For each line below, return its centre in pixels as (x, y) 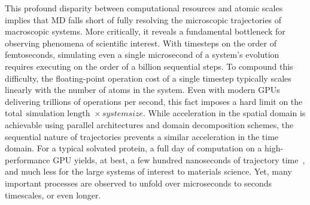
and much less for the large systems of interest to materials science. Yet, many (148, 171)
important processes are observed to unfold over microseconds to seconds (139, 183)
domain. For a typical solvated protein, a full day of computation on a (133, 148)
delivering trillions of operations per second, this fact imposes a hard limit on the (154, 101)
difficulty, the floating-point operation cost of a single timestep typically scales (148, 78)
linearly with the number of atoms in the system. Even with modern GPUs (142, 90)
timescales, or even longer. (53, 195)
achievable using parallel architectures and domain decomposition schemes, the (149, 124)
